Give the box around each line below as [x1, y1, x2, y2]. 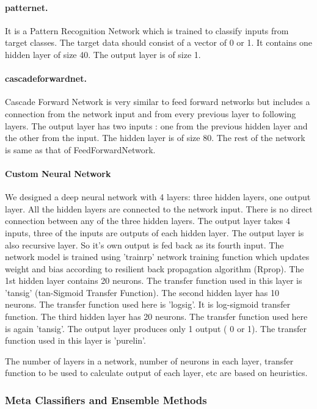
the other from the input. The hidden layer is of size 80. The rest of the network [5, 131, 305, 144]
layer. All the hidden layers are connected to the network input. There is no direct [5, 202, 313, 215]
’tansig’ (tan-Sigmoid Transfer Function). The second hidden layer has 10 [5, 286, 280, 299]
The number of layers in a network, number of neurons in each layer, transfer [5, 354, 294, 367]
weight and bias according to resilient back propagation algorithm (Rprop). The [5, 262, 304, 275]
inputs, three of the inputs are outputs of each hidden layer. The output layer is [5, 226, 304, 239]
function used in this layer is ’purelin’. [5, 334, 146, 347]
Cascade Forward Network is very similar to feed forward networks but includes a [5, 95, 310, 108]
